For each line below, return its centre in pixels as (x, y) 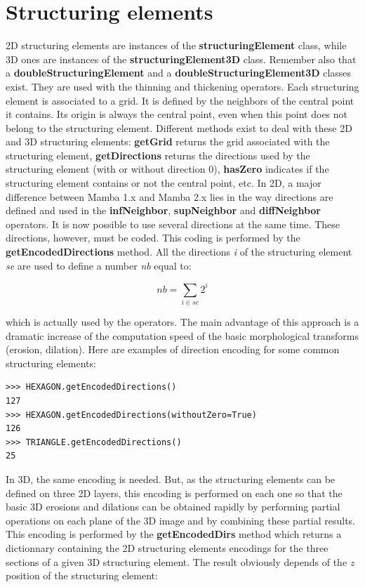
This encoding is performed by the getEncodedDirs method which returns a (174, 534)
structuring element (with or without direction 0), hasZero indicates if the (167, 169)
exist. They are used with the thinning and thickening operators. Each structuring (182, 86)
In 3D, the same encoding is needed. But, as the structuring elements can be (171, 479)
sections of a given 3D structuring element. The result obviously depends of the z (180, 561)
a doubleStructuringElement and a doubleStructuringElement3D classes (179, 73)
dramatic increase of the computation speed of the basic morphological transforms (182, 335)
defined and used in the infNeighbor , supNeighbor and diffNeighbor (163, 210)
